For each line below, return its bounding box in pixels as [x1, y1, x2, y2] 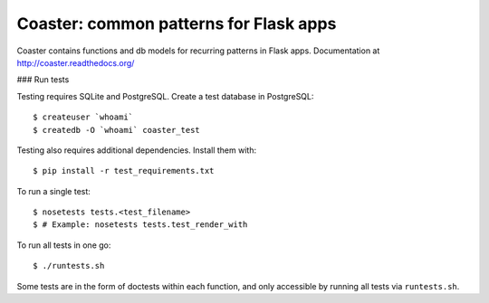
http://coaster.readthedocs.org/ [16, 57, 135, 68]
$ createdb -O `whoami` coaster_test [33, 125, 201, 135]
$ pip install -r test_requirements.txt [33, 166, 215, 176]
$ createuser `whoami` [33, 112, 134, 122]
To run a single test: [16, 185, 91, 196]
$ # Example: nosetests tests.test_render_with [33, 220, 248, 230]
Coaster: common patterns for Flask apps [16, 14, 337, 33]
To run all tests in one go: [16, 240, 111, 251]
